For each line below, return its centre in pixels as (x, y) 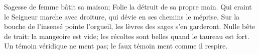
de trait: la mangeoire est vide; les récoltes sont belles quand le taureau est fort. (127, 36)
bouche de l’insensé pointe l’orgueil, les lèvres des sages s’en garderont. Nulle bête (130, 26)
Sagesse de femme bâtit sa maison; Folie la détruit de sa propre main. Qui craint (128, 6)
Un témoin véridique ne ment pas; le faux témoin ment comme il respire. (116, 46)
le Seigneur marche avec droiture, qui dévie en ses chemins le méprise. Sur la (122, 16)
